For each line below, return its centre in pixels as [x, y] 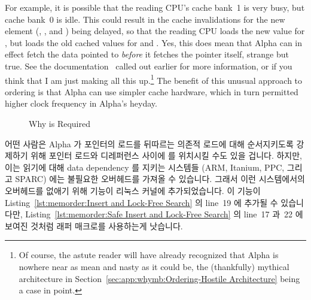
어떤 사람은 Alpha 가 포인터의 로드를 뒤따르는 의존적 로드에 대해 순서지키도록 [149, 143]
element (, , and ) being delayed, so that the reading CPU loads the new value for [155, 31]
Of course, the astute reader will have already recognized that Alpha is [149, 255]
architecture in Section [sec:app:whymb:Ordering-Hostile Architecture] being [159, 278]
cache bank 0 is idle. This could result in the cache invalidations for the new [145, 19]
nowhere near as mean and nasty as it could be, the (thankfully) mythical [154, 266]
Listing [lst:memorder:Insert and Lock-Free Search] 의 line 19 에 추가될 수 [141, 202]
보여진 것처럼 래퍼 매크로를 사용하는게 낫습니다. [94, 225]
